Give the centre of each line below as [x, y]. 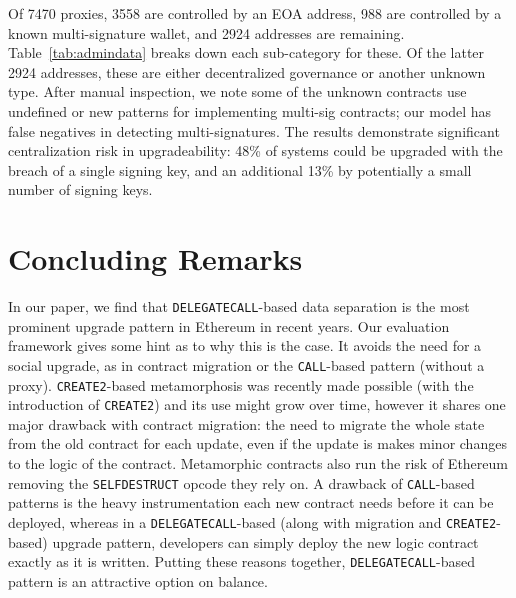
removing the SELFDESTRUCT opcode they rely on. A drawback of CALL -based [241, 482]
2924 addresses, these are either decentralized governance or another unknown [247, 71]
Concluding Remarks [155, 258]
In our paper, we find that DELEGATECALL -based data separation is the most [239, 306]
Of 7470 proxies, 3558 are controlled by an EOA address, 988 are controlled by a [255, 13]
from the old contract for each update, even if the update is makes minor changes [257, 443]
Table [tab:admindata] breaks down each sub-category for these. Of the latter [246, 52]
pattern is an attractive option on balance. [138, 580]
